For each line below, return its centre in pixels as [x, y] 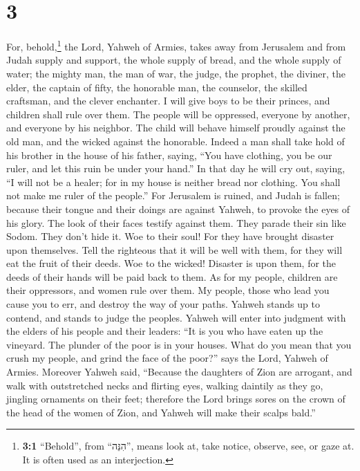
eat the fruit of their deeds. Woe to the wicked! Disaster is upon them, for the [171, 263]
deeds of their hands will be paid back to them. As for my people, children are [172, 276]
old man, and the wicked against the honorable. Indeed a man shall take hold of [176, 141]
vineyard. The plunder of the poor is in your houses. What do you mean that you [179, 344]
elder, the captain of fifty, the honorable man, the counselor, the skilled [157, 87]
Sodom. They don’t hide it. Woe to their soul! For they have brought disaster [170, 236]
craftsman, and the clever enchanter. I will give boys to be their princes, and [168, 101]
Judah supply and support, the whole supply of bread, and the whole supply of [174, 60]
